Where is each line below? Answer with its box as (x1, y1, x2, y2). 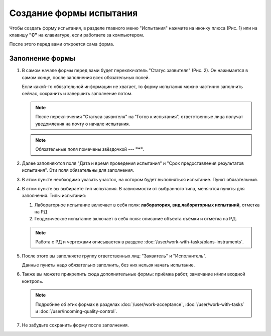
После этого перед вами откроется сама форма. (9, 41, 114, 47)
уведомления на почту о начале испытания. (35, 121, 130, 127)
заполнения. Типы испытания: (22, 193, 86, 199)
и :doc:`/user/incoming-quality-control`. (35, 308, 117, 314)
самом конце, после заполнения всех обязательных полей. (22, 74, 150, 80)
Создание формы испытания (9, 8, 138, 19)
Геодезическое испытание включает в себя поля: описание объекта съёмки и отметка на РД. (34, 216, 237, 222)
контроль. (22, 278, 44, 284)
